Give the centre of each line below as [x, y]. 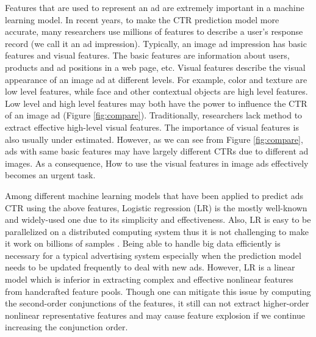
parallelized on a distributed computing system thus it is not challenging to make [157, 231]
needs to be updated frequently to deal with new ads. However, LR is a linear [150, 267]
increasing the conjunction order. [66, 327]
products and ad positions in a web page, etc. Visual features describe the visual [155, 67]
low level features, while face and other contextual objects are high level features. [156, 91]
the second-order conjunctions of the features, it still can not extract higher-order [157, 303]
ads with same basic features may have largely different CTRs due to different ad [157, 151]
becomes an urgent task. [50, 175]
